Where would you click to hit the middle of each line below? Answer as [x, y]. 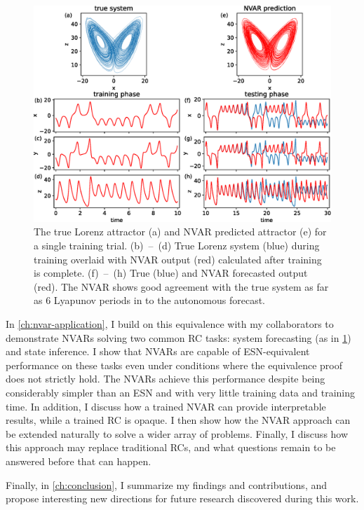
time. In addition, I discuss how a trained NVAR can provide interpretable [166, 406]
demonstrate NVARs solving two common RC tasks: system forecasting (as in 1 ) [178, 337]
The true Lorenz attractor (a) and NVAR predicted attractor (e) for [180, 232]
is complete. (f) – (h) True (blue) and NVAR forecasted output [171, 273]
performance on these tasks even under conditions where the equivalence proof [174, 365]
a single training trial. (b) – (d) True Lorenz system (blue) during [177, 246]
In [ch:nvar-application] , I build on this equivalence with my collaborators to [170, 324]
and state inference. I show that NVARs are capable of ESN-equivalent [158, 351]
